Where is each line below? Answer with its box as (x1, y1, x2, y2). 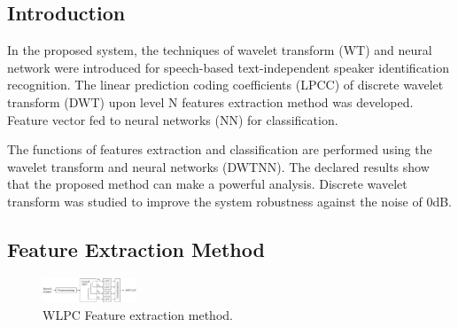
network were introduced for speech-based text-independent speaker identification (7, 58, 449, 76)
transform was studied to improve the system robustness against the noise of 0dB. (7, 191, 452, 210)
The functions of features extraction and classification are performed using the (7, 140, 432, 159)
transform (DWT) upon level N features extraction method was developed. (7, 92, 414, 111)
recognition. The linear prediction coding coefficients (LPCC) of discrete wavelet (7, 75, 444, 94)
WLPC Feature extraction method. (43, 305, 233, 323)
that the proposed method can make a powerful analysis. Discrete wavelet (7, 175, 408, 193)
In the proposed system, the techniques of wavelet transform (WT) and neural (7, 41, 432, 59)
